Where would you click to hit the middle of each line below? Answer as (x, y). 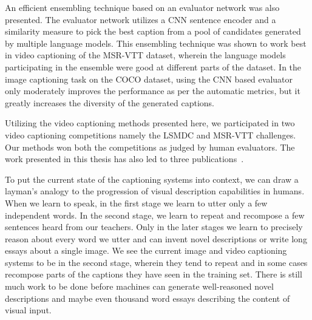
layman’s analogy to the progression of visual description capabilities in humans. (155, 191)
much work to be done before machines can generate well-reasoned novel (139, 286)
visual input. (28, 310)
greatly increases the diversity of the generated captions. (110, 102)
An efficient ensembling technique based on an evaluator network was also (142, 7)
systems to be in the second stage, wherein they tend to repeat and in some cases (156, 262)
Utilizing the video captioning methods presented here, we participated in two (150, 123)
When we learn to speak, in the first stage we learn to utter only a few (136, 203)
